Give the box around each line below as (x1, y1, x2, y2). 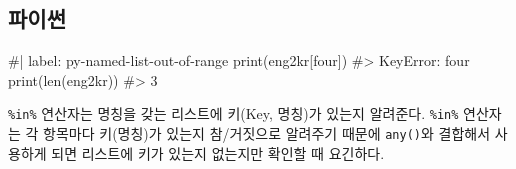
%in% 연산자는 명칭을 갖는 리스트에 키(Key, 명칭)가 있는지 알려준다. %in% (8, 103, 459, 124)
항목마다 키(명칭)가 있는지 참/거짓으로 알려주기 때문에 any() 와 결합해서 (43, 123, 491, 144)
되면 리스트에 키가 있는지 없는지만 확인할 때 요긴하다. (51, 142, 385, 163)
